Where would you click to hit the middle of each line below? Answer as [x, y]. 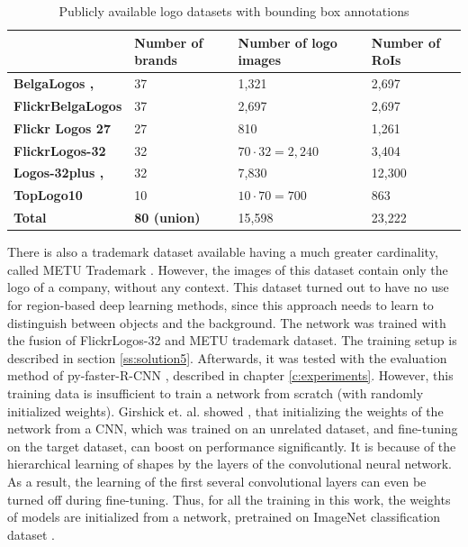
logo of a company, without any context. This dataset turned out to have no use [228, 287]
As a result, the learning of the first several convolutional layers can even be [217, 481]
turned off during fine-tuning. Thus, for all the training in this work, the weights [229, 499]
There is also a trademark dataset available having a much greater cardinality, [223, 252]
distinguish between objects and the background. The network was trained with [227, 322]
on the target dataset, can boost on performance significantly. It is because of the [232, 446]
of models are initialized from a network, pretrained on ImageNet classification [224, 517]
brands [156, 60]
